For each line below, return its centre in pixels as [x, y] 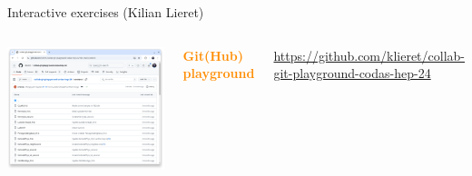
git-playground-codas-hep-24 [352, 73]
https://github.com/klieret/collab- [369, 55]
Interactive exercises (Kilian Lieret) [106, 12]
